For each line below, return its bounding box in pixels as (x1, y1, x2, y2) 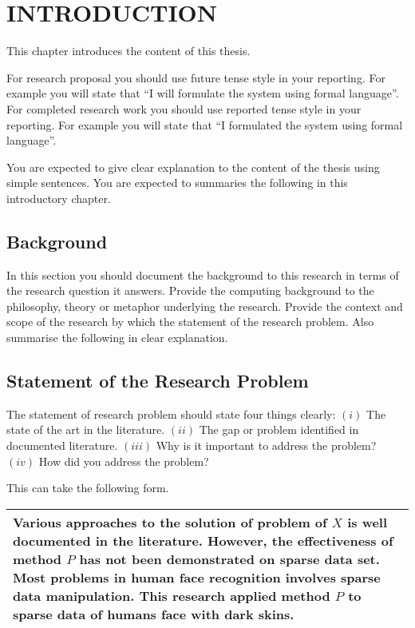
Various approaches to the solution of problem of (13, 512, 327, 531)
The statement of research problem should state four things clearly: (6, 405, 336, 422)
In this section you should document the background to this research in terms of (6, 266, 399, 283)
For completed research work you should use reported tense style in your (6, 100, 362, 117)
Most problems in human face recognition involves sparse (13, 567, 381, 586)
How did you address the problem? (38, 452, 209, 469)
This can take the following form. (6, 479, 169, 496)
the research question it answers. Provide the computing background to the (6, 282, 374, 299)
